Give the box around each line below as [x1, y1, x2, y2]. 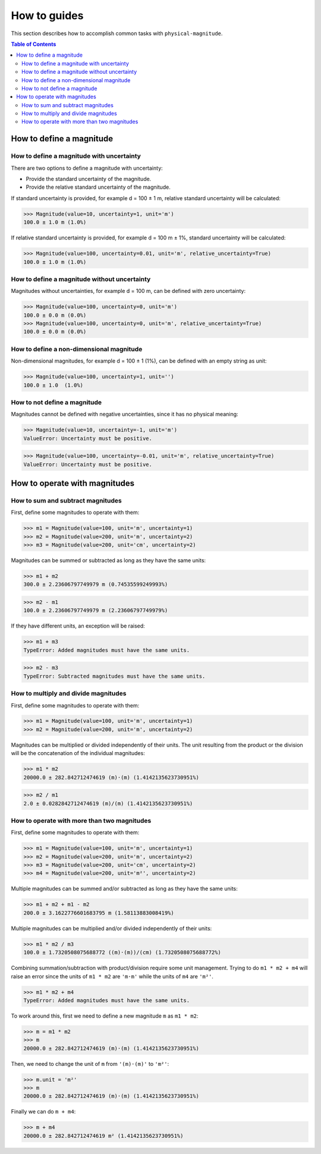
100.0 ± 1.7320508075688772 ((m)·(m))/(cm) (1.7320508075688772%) [23, 949, 221, 956]
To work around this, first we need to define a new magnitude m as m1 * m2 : [11, 1012, 199, 1019]
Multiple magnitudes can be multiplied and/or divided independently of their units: [11, 925, 212, 932]
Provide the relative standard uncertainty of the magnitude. [26, 183, 171, 191]
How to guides [11, 9, 84, 22]
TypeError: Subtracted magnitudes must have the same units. [23, 673, 206, 679]
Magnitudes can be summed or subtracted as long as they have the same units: [11, 557, 206, 564]
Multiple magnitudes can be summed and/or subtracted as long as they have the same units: [11, 885, 238, 893]
